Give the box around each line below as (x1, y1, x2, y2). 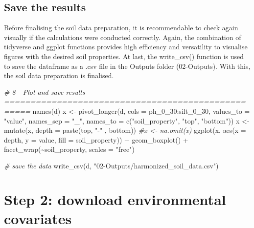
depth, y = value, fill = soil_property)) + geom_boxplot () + (4, 134, 188, 145)
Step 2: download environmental (4, 189, 226, 209)
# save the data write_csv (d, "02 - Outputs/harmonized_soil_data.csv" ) (4, 160, 219, 170)
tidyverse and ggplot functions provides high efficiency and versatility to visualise (4, 41, 248, 52)
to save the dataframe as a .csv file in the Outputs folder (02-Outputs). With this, (4, 61, 251, 71)
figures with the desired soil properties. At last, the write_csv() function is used (4, 51, 244, 61)
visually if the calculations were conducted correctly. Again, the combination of (4, 32, 241, 42)
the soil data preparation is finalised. (4, 70, 114, 81)
